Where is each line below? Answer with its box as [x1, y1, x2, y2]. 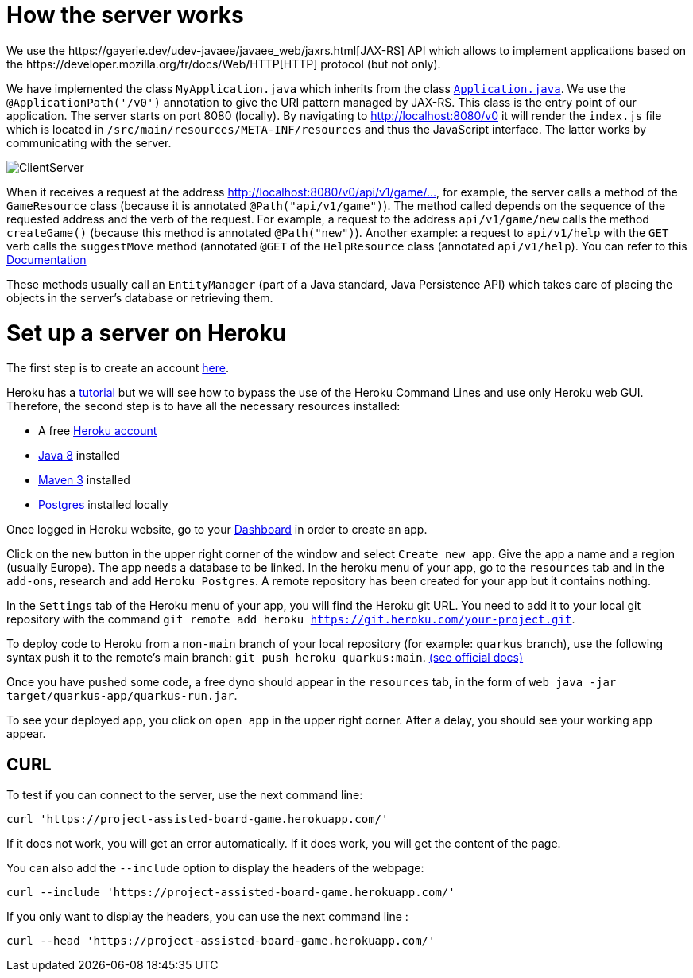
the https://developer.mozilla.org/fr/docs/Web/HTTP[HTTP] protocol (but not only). [6, 56, 441, 71]
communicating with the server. [6, 135, 172, 149]
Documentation [6, 252, 87, 266]
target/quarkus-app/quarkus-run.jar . [6, 689, 238, 703]
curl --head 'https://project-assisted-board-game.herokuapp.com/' [6, 934, 436, 948]
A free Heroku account [38, 424, 157, 438]
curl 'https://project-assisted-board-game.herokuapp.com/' [6, 813, 389, 826]
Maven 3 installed [38, 473, 130, 487]
